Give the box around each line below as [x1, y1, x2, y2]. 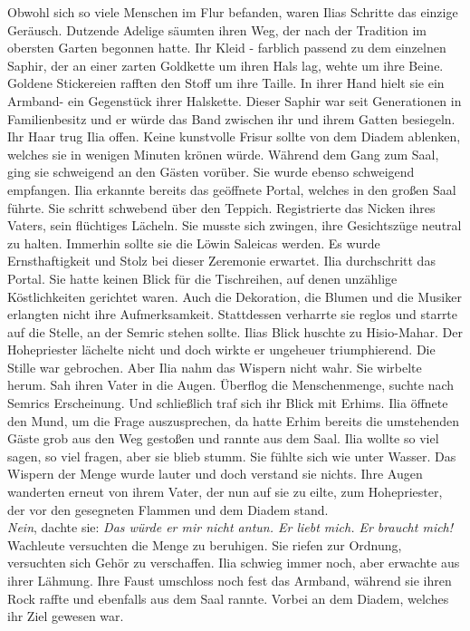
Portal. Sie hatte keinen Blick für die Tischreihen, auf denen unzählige [7, 268, 398, 287]
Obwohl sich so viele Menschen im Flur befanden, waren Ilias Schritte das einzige [7, 3, 458, 21]
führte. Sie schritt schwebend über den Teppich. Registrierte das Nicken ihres [7, 198, 436, 217]
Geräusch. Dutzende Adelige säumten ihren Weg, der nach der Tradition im [7, 20, 427, 39]
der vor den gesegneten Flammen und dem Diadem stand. [7, 500, 329, 519]
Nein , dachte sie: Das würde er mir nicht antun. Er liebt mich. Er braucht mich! [7, 518, 454, 537]
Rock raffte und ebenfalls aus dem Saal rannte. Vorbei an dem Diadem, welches [7, 588, 449, 607]
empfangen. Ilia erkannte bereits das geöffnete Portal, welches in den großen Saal [7, 180, 456, 199]
